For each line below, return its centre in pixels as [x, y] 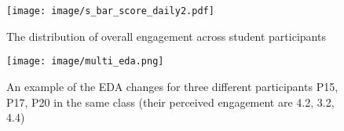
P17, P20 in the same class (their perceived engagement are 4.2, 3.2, [170, 102]
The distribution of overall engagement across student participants [166, 36]
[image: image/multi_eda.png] [85, 62]
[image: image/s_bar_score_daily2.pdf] [110, 11]
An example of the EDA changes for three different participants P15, [172, 86]
